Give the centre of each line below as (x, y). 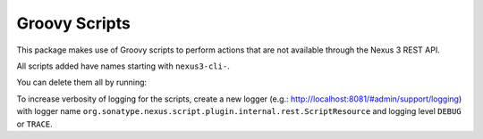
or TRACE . (34, 124)
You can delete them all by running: (82, 82)
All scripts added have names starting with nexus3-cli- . (123, 66)
